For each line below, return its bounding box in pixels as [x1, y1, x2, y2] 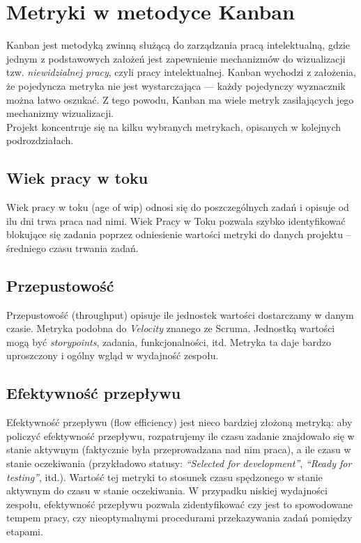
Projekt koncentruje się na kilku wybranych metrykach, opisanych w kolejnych [6, 119, 341, 134]
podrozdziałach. [6, 133, 74, 148]
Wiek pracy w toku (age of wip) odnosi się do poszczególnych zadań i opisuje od [6, 200, 349, 214]
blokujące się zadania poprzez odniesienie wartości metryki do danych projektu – [6, 227, 351, 242]
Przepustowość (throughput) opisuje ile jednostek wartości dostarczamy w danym [6, 307, 354, 322]
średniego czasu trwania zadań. [6, 240, 139, 255]
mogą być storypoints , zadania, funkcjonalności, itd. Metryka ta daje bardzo [6, 334, 331, 349]
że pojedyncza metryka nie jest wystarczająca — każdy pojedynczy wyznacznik [6, 78, 346, 93]
